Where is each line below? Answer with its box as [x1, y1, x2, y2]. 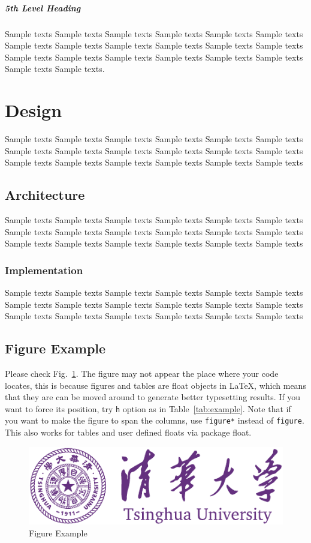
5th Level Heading [5, 1, 81, 14]
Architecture [5, 185, 85, 204]
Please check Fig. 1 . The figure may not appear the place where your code [5, 367, 279, 380]
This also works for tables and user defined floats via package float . [5, 426, 252, 439]
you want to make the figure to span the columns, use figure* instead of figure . [5, 414, 304, 427]
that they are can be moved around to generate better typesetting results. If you [5, 391, 301, 403]
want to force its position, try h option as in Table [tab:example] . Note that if [5, 402, 291, 415]
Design [5, 98, 62, 122]
